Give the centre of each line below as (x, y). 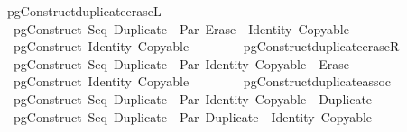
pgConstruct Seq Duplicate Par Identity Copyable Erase (181, 63)
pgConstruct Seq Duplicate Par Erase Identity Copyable (181, 28)
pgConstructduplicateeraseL (84, 11)
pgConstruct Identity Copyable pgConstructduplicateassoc (202, 81)
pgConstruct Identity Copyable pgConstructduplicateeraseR (206, 46)
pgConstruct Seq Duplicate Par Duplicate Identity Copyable (193, 116)
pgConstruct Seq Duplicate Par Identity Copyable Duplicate (193, 98)
